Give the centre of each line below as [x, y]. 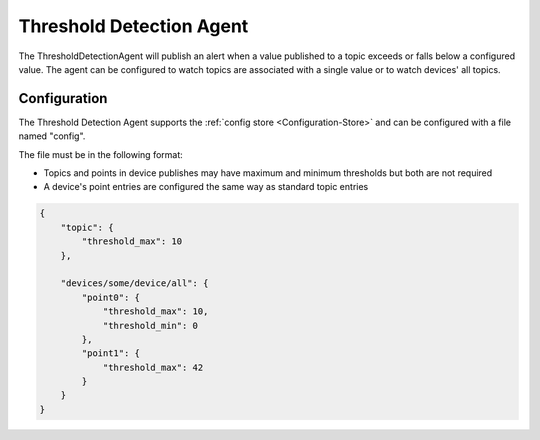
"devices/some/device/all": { [134, 283]
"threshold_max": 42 [153, 367]
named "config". [52, 136]
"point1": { [110, 353]
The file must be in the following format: [101, 154]
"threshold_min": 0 [150, 325]
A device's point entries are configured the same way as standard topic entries [206, 187]
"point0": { [110, 297]
